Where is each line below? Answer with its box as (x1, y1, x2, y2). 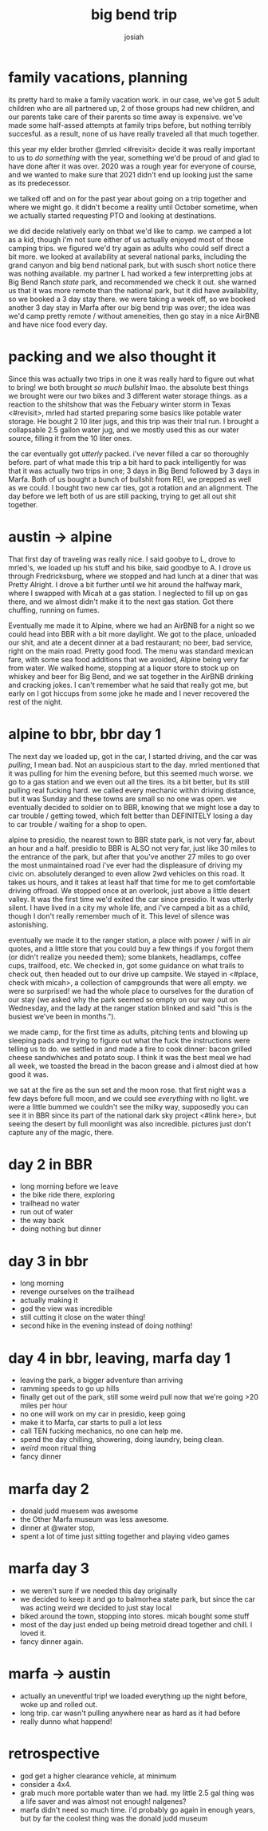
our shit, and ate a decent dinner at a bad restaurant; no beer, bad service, (8, 637, 254, 647)
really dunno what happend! (19, 1717, 112, 1726)
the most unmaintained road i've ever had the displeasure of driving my (8, 860, 243, 870)
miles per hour (19, 1400, 68, 1411)
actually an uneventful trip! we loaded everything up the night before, (19, 1691, 248, 1701)
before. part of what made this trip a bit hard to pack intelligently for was (8, 457, 246, 467)
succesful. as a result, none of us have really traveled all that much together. (8, 129, 259, 138)
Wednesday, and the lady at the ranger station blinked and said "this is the (8, 1003, 253, 1012)
